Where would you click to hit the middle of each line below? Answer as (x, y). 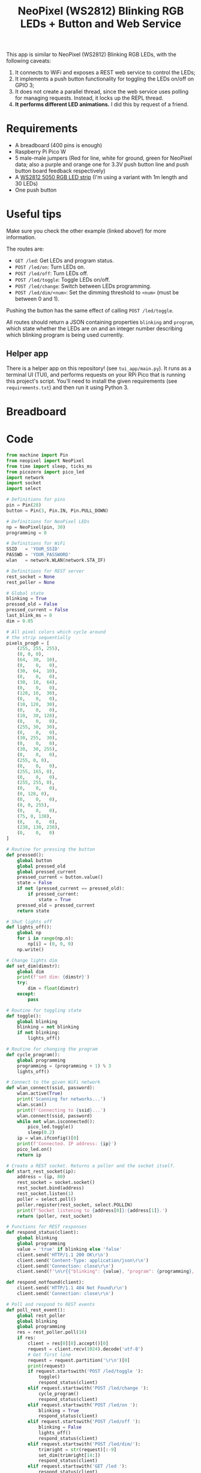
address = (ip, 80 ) (41, 1177)
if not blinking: (39, 1033)
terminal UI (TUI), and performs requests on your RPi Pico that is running (96, 374)
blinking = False (60, 1427)
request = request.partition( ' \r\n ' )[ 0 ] (79, 1360)
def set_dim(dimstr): (33, 966)
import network (25, 478)
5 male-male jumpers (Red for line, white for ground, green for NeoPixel (103, 158)
